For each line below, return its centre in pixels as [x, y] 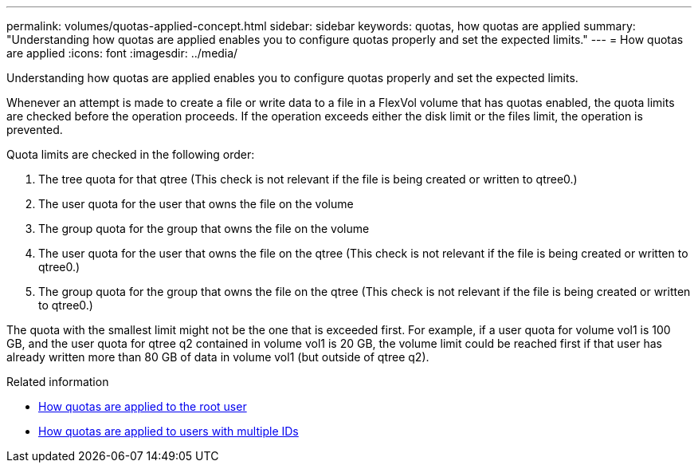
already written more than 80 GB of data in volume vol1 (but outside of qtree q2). [218, 357]
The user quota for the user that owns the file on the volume [196, 204]
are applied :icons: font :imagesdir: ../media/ [122, 53]
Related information [58, 382]
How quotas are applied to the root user [143, 406]
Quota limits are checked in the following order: [131, 154]
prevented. [35, 130]
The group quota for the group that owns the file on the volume [204, 229]
